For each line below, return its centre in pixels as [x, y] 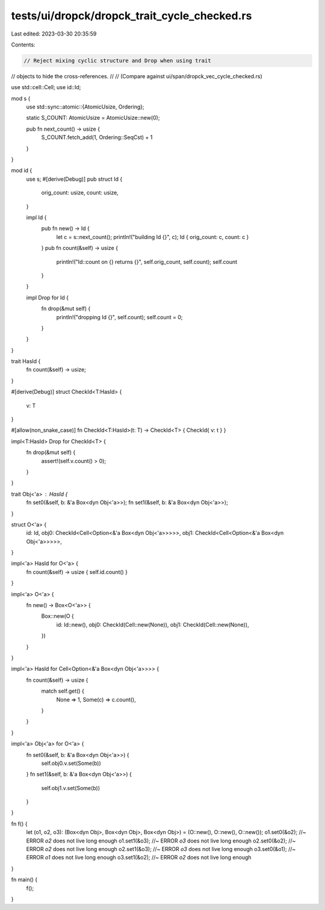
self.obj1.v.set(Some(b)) [71, 788]
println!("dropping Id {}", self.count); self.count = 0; [119, 317]
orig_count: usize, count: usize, [80, 193]
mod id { [22, 170]
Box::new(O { [58, 616]
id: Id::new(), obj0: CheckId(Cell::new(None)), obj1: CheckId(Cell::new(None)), [153, 625]
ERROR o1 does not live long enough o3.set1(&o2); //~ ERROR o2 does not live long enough [139, 858]
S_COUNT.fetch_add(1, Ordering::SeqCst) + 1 [97, 137]
